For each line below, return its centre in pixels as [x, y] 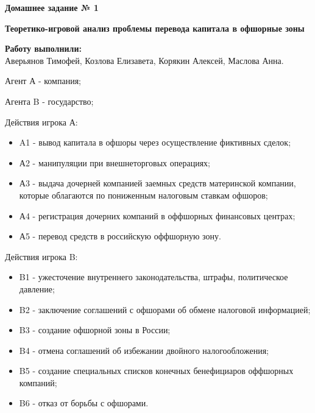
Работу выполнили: [43, 48]
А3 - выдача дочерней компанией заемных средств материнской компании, [157, 183]
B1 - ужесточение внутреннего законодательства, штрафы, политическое [154, 277]
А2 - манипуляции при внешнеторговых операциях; [115, 162]
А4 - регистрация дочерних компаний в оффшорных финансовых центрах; [157, 215]
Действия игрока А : [41, 122]
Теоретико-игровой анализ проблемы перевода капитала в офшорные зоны [155, 28]
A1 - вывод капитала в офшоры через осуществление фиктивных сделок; [155, 142]
